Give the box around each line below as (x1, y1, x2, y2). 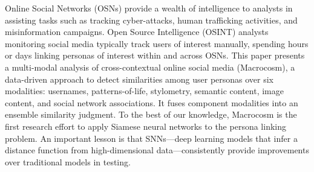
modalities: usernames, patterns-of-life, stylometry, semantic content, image (5, 84, 284, 97)
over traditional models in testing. (5, 155, 131, 168)
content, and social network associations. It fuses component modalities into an (5, 96, 298, 109)
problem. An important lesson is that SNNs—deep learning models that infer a (5, 132, 298, 144)
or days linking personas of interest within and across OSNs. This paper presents (5, 49, 305, 62)
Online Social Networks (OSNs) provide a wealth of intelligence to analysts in (5, 2, 293, 14)
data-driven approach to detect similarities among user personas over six (5, 72, 274, 85)
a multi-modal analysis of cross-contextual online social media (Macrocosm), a (5, 60, 295, 73)
